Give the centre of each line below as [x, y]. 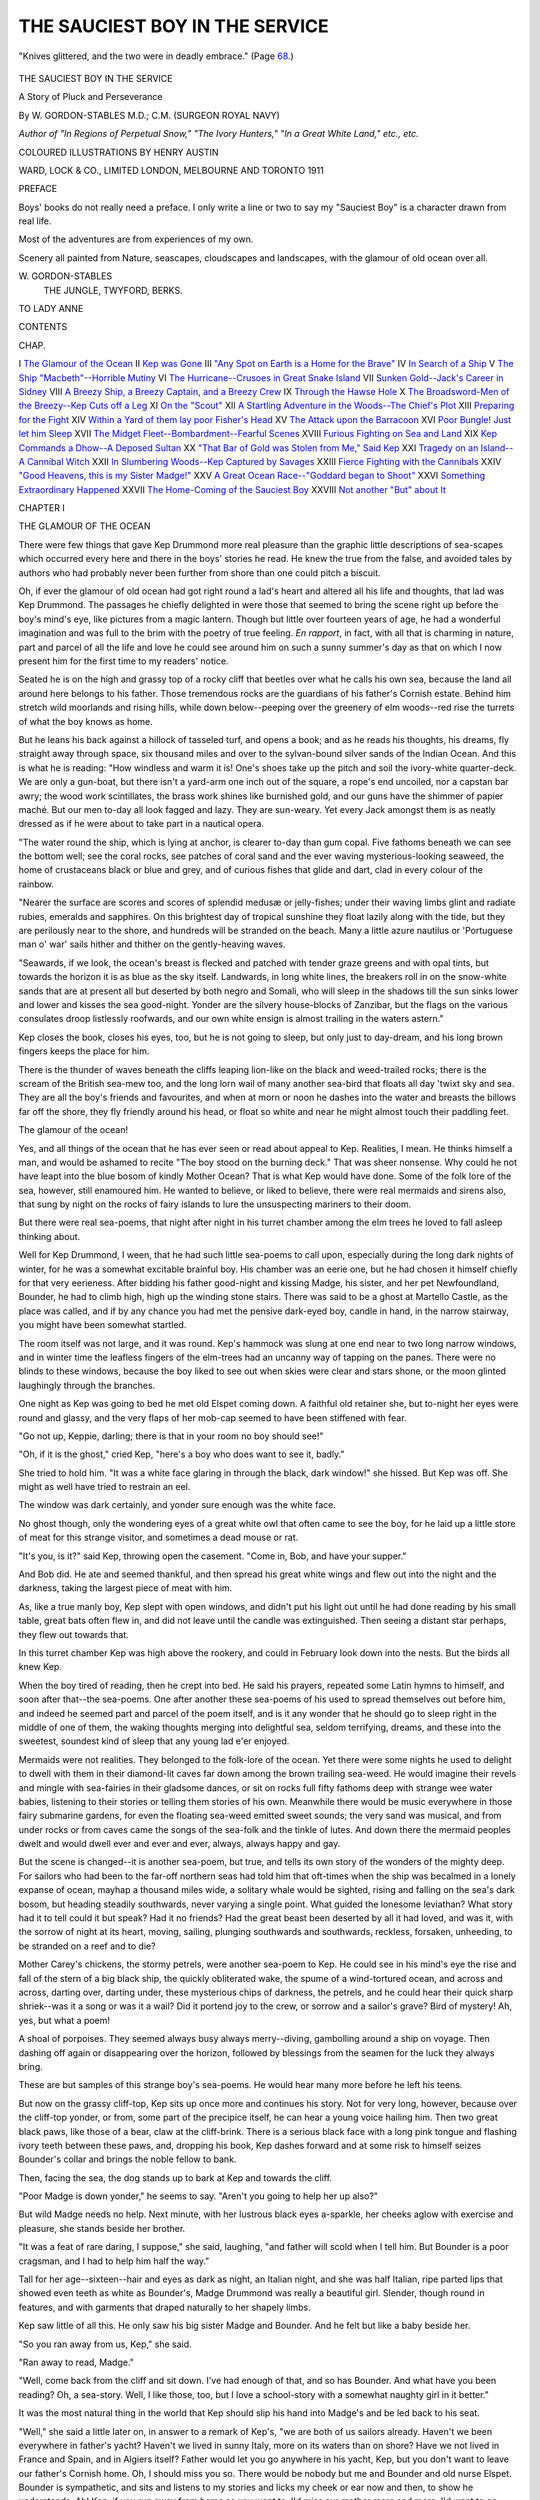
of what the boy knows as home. [86, 721]
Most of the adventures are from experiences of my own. [136, 239]
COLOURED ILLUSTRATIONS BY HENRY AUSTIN [118, 152]
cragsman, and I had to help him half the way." [114, 2261]
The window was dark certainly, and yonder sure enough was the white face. [177, 1505]
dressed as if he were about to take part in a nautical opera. [141, 824]
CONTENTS [43, 327]
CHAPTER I [41, 508]
